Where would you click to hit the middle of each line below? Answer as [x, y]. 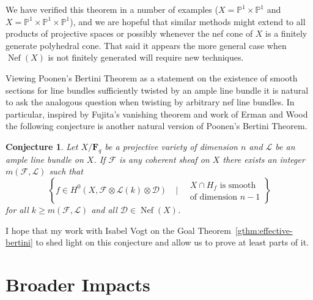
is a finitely [286, 33]
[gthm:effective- [264, 230]
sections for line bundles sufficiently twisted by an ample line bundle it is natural [157, 90]
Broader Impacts [78, 284]
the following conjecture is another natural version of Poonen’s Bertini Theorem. [156, 126]
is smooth [238, 185]
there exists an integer [264, 159]
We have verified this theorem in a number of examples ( [112, 9]
